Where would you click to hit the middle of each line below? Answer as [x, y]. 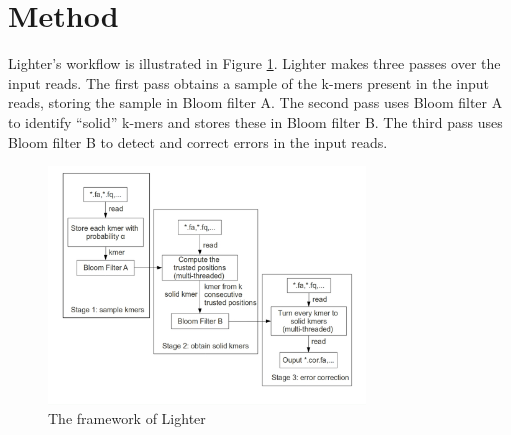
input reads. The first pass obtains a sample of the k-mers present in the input [249, 82]
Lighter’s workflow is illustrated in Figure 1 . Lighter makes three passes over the [254, 63]
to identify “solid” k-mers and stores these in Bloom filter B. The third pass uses [255, 121]
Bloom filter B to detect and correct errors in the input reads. [198, 141]
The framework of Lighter [127, 418]
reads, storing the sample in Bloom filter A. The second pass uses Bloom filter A [255, 102]
